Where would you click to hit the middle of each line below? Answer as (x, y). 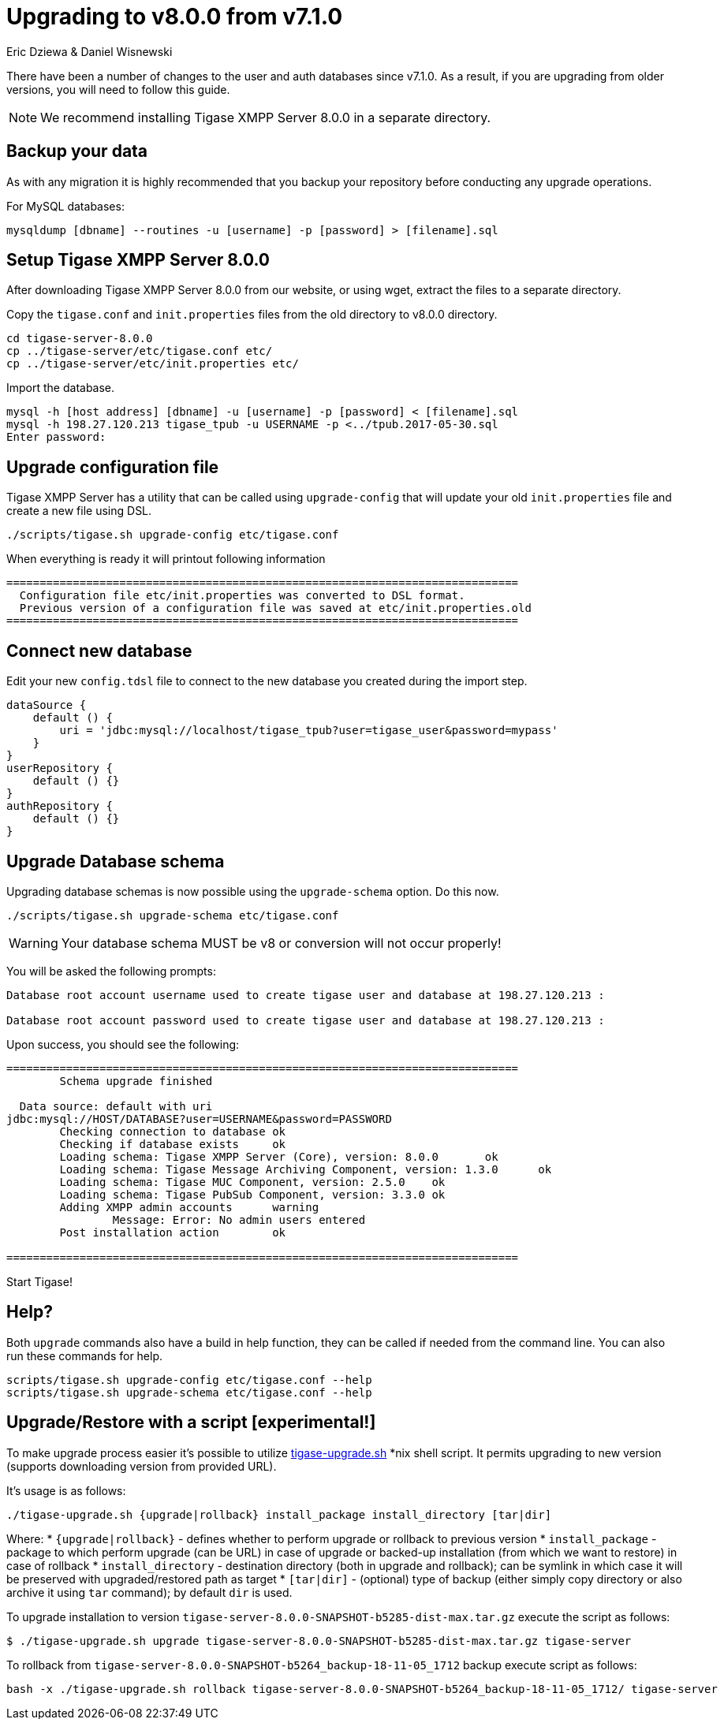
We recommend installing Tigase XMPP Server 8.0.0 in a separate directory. (266, 117)
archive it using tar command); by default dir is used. (149, 1592)
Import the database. (61, 388)
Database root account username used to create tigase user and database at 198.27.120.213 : (306, 995)
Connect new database (99, 651)
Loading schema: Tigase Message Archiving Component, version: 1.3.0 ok (306, 1169)
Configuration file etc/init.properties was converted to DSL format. (242, 596)
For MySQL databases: (65, 206)
